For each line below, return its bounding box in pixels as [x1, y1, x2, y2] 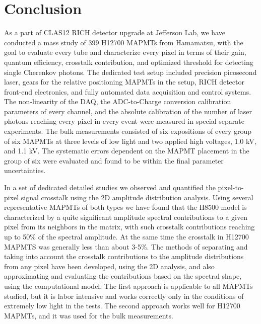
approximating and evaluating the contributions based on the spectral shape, [4, 271, 242, 281]
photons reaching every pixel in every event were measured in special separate [4, 116, 244, 126]
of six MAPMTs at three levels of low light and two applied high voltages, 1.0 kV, [4, 135, 256, 146]
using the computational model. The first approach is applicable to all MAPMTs [4, 280, 253, 291]
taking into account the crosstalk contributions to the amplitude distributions [4, 251, 244, 262]
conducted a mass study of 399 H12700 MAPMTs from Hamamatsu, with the [4, 37, 243, 47]
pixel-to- [218, 182, 244, 193]
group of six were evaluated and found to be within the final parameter [4, 155, 224, 166]
